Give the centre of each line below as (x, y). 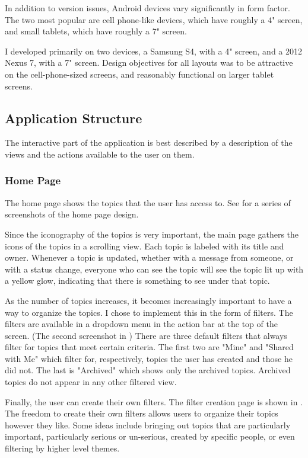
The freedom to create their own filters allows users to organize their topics (142, 413)
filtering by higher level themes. (62, 448)
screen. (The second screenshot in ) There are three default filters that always (146, 335)
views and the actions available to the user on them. (100, 154)
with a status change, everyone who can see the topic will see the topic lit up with (154, 269)
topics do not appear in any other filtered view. (91, 382)
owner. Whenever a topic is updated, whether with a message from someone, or (149, 257)
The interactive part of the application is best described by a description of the (149, 142)
